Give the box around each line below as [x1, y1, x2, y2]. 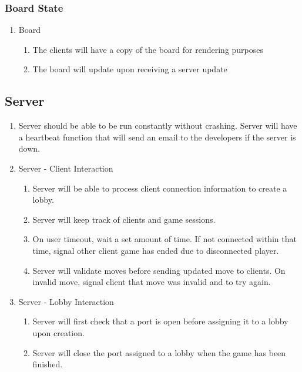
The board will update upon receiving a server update [32, 63, 227, 75]
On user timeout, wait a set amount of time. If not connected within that [32, 233, 297, 245]
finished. [32, 358, 63, 370]
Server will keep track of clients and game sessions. [32, 213, 216, 225]
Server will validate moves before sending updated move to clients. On [32, 264, 286, 276]
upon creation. [32, 326, 85, 339]
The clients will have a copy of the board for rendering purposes [32, 43, 264, 55]
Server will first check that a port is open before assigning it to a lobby [32, 315, 288, 327]
